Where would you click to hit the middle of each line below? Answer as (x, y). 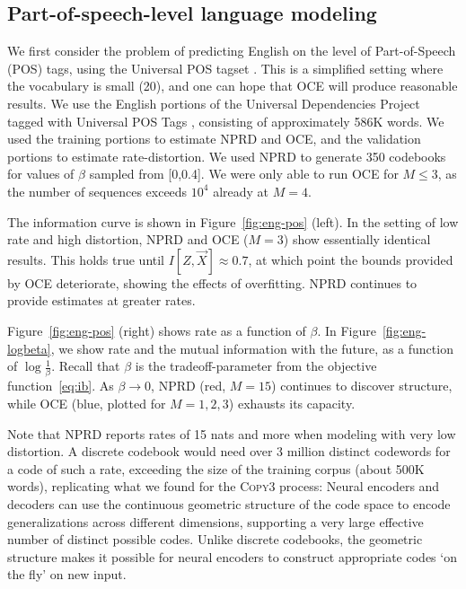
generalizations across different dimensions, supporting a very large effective (215, 521)
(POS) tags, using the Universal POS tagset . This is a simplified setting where (225, 68)
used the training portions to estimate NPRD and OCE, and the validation (214, 139)
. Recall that (86, 366)
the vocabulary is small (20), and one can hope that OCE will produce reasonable (233, 86)
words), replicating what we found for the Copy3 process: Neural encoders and (224, 486)
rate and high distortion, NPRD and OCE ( (128, 239)
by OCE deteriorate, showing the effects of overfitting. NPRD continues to (212, 282)
